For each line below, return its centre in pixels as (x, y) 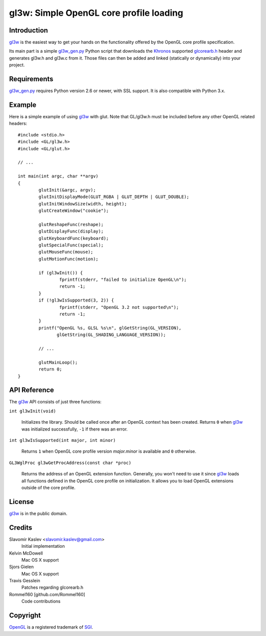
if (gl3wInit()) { (61, 273)
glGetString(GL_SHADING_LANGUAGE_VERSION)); (111, 335)
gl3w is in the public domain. (38, 513)
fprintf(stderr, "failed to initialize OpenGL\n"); (123, 280)
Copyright (25, 616)
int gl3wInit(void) (33, 411)
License (21, 502)
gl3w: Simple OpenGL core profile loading (96, 13)
